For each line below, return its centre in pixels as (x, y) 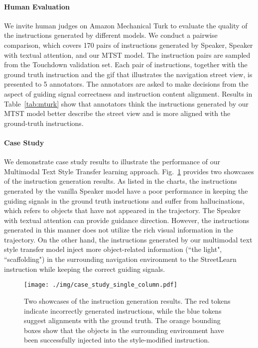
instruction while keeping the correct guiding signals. (85, 269)
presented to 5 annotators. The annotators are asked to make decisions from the (126, 84)
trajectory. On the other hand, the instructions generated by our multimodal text (128, 239)
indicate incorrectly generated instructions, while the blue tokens (123, 310)
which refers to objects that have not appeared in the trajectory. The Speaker (123, 210)
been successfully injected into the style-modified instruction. (117, 340)
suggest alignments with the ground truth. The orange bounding (122, 320)
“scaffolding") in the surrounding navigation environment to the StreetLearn (120, 259)
